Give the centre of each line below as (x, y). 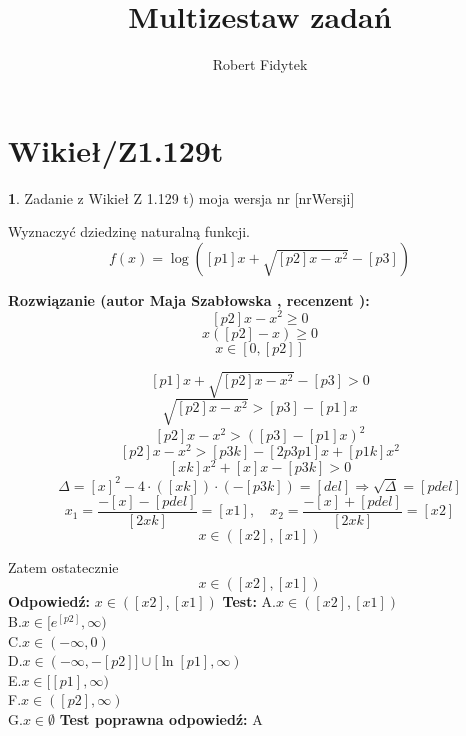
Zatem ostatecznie (63, 566)
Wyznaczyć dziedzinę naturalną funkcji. (129, 231)
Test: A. (249, 601)
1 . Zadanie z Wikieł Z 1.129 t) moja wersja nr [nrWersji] (181, 197)
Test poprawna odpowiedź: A (161, 718)
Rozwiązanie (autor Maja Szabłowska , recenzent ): (189, 299)
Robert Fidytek (260, 64)
